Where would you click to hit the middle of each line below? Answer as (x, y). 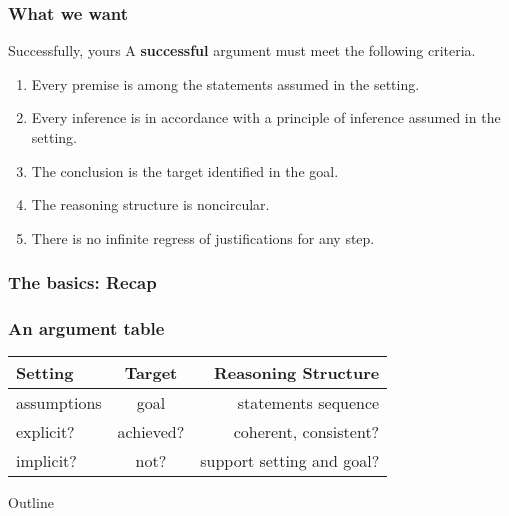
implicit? (46, 461)
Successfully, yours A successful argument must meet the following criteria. (242, 50)
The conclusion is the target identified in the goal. (185, 170)
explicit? (45, 432)
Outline (31, 502)
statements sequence (308, 403)
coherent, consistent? (306, 432)
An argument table (86, 328)
